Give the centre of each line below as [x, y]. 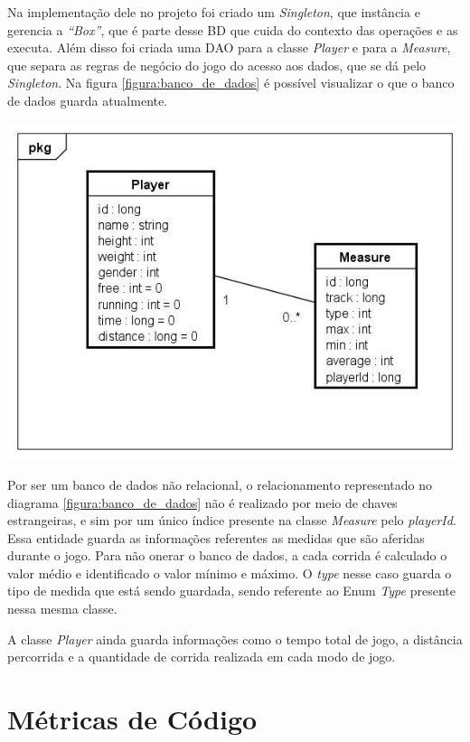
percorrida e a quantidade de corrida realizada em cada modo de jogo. [202, 657]
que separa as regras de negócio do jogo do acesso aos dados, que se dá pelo [217, 65]
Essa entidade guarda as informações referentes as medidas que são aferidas [216, 537]
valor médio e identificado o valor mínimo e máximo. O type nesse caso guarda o [230, 573]
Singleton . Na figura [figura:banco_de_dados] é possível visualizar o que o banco [231, 83]
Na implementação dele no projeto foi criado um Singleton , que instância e [214, 12]
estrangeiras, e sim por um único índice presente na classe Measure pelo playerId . [232, 520]
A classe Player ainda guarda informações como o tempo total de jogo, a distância [235, 639]
